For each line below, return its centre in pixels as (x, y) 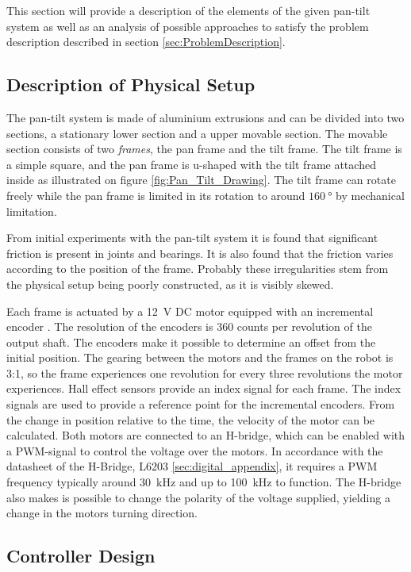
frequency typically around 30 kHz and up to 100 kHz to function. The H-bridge (204, 482)
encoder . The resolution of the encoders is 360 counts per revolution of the (189, 326)
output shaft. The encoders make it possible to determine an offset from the (191, 342)
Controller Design (81, 556)
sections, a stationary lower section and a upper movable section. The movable (197, 133)
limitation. (32, 211)
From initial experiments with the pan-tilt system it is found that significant (192, 238)
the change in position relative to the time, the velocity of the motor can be (191, 419)
